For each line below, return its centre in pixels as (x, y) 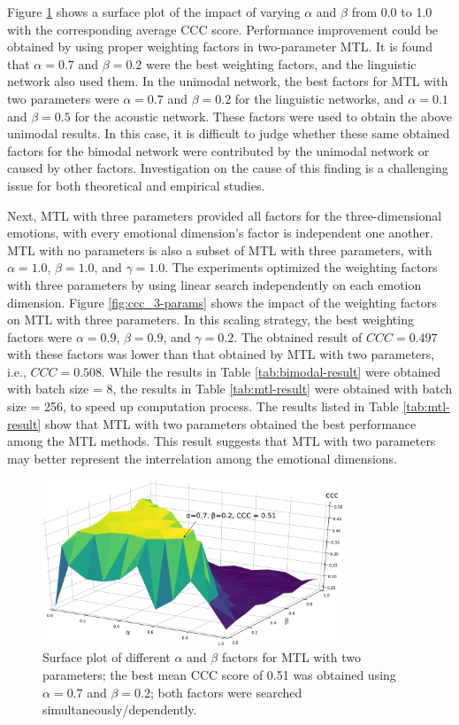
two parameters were (63, 98)
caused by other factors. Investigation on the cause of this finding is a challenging (228, 168)
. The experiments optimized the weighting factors (301, 267)
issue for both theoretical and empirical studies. (136, 185)
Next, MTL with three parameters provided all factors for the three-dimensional (225, 215)
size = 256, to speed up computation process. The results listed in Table (203, 406)
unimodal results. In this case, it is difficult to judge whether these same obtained (229, 133)
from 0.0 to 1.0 (392, 12)
